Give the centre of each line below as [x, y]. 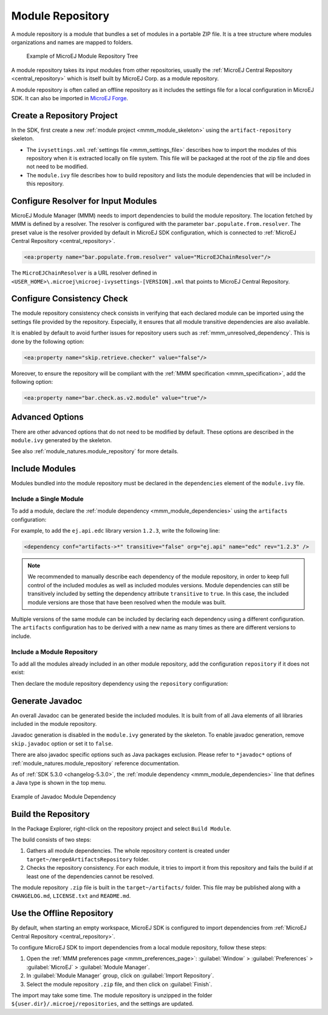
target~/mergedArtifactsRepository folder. [88, 859]
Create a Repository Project [64, 115]
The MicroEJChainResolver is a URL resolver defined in [84, 273]
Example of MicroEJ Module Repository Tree [82, 56]
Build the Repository [51, 814]
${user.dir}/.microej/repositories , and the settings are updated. [102, 1004]
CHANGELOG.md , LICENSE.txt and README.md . [71, 896]
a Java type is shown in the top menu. [59, 783]
